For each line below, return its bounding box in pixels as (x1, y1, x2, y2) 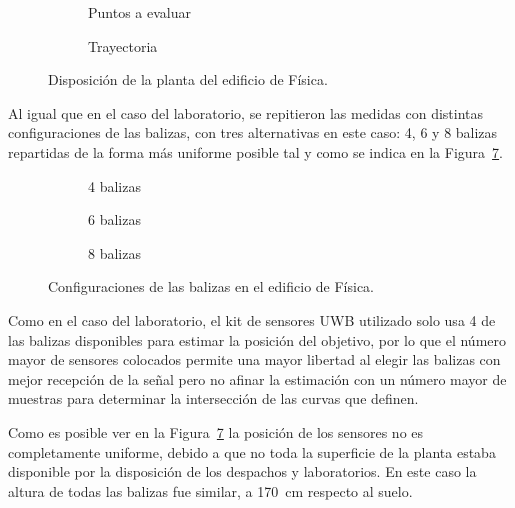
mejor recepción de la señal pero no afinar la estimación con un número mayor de (8, 368, 507, 389)
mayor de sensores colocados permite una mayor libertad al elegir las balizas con (8, 349, 501, 370)
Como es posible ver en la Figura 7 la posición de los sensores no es (8, 421, 424, 442)
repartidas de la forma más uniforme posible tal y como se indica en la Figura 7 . (8, 141, 503, 162)
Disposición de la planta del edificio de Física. (48, 69, 328, 90)
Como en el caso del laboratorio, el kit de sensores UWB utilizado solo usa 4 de (8, 309, 496, 330)
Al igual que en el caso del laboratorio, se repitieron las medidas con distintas (8, 102, 484, 123)
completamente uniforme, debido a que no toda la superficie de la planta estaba (8, 441, 496, 462)
